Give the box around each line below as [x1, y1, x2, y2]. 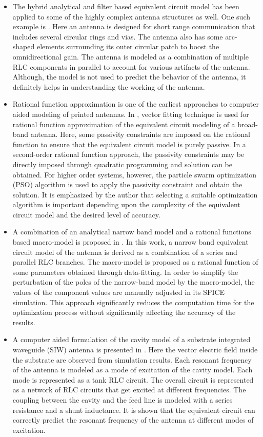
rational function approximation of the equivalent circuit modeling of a [12, 118, 235, 129]
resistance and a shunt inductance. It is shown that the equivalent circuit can [12, 404, 255, 415]
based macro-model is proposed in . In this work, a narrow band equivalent [12, 236, 249, 247]
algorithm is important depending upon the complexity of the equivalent [12, 199, 240, 210]
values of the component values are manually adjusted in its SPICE [12, 287, 225, 297]
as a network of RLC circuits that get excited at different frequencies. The [12, 384, 246, 395]
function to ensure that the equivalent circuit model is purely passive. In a [12, 138, 246, 149]
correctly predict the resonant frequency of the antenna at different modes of [12, 414, 254, 425]
